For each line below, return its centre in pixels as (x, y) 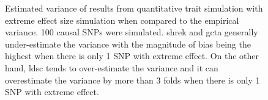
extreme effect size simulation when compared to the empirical (122, 20)
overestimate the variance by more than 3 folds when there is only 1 (132, 80)
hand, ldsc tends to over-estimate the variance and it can (112, 67)
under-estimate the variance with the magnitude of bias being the (128, 44)
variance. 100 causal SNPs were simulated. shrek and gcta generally (132, 32)
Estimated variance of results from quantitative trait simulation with (134, 8)
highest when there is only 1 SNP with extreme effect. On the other (132, 56)
